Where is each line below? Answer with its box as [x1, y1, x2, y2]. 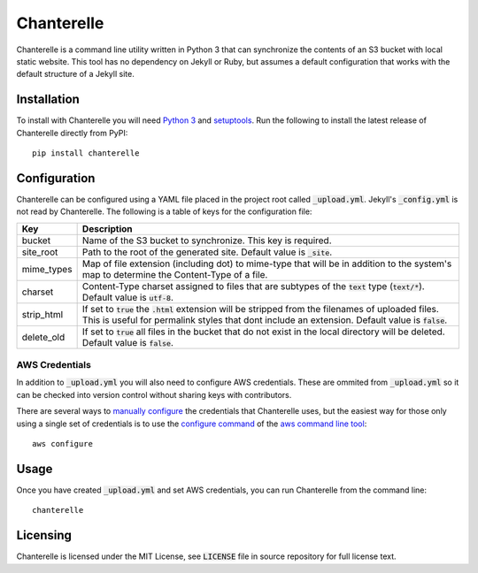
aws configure [32, 439, 93, 449]
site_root [21, 246, 58, 258]
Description [81, 222, 133, 234]
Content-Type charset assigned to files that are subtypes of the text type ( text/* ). [81, 279, 425, 292]
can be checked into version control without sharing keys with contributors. [16, 389, 292, 400]
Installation [16, 92, 80, 107]
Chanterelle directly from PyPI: [16, 127, 128, 138]
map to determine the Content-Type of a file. [81, 268, 268, 280]
